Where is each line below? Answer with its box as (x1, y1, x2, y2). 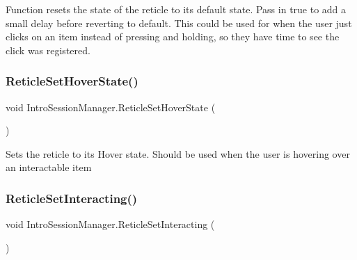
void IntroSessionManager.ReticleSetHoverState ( (6, 99, 216, 114)
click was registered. (6, 42, 90, 57)
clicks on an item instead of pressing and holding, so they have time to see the (6, 29, 340, 44)
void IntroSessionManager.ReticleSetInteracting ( (6, 217, 215, 231)
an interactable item (6, 160, 92, 174)
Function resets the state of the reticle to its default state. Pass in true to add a (6, 2, 347, 16)
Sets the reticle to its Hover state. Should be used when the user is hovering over (6, 146, 350, 161)
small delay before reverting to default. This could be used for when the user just (6, 15, 352, 30)
